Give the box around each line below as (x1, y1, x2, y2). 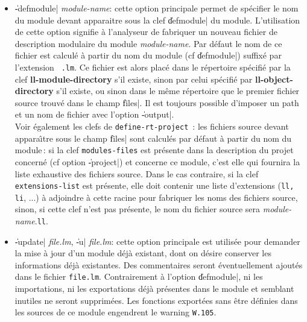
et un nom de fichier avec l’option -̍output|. (14, 108, 174, 121)
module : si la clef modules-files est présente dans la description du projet (14, 144, 294, 156)
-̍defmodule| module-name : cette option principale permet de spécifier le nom (14, 2, 299, 14)
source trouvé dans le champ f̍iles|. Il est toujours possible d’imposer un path (14, 96, 299, 109)
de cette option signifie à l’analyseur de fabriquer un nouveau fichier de (14, 25, 277, 38)
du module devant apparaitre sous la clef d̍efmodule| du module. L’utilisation (14, 13, 300, 26)
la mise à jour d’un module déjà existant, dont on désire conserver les (14, 247, 271, 259)
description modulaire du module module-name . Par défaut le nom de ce (14, 37, 282, 49)
